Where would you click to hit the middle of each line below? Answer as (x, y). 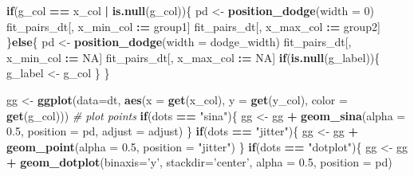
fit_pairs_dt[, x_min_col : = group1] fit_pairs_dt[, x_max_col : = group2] (193, 26)
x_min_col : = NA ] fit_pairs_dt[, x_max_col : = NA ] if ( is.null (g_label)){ (193, 57)
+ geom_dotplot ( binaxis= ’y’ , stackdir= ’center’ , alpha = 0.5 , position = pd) (199, 162)
